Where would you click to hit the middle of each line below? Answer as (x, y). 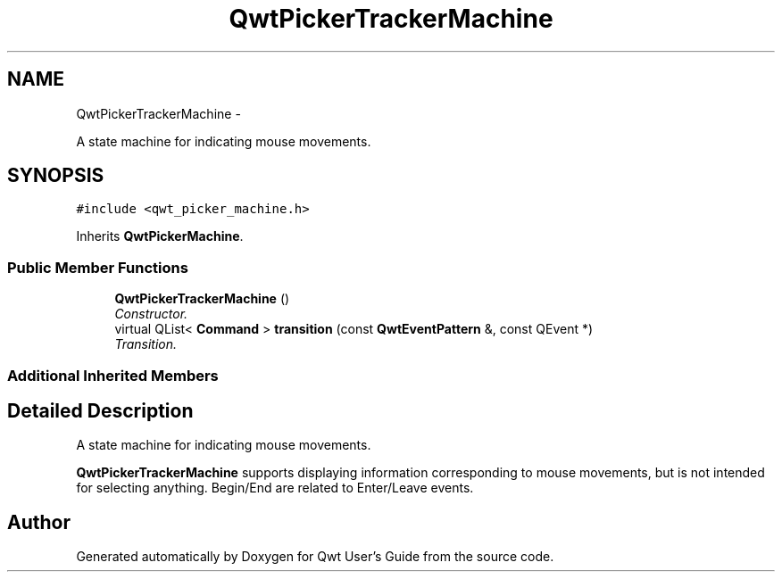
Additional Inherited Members (113, 375)
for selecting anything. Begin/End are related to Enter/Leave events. (275, 488)
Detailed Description (100, 410)
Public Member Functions (98, 267)
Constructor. (151, 314)
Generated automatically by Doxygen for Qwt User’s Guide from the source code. (315, 557)
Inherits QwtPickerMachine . (160, 236)
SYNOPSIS (56, 176)
